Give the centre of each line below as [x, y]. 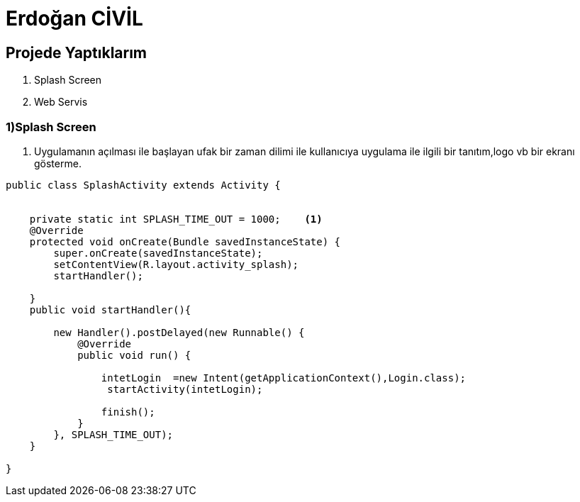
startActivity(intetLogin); [185, 389]
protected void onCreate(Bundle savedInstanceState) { [185, 241]
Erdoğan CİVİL [74, 18]
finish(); [128, 412]
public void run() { [134, 355]
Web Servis [61, 102]
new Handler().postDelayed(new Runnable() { [179, 332]
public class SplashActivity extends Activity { [143, 185]
